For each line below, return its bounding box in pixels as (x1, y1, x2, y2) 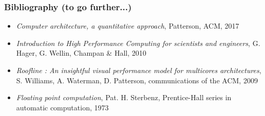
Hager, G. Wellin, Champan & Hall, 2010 (16, 48, 146, 58)
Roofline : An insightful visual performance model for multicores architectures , (16, 65, 261, 75)
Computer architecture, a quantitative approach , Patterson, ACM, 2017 (16, 20, 239, 31)
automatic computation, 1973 (16, 102, 109, 112)
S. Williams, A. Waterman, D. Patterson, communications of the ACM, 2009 (16, 75, 258, 85)
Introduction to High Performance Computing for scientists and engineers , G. (16, 37, 260, 48)
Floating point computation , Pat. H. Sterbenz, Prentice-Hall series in (16, 92, 232, 103)
